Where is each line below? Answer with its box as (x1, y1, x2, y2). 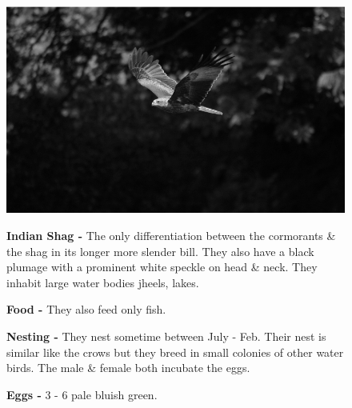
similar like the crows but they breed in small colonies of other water (6, 343, 344, 360)
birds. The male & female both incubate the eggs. (6, 359, 250, 376)
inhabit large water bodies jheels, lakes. (6, 274, 199, 290)
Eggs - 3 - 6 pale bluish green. (6, 386, 158, 402)
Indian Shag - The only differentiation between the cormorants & (6, 227, 336, 244)
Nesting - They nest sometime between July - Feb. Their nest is (6, 328, 326, 345)
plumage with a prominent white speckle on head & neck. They (6, 258, 318, 275)
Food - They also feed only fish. (6, 301, 166, 318)
